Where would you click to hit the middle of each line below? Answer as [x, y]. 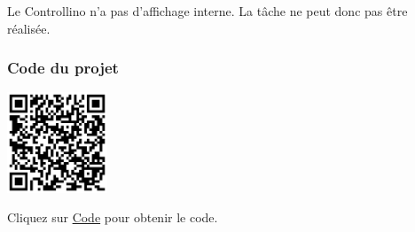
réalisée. [29, 28]
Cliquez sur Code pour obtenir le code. [113, 217]
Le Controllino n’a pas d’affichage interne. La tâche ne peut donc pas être [207, 11]
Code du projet [63, 68]
